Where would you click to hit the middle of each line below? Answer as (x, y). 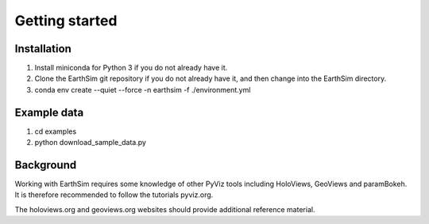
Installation (43, 49)
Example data (49, 112)
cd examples (56, 131)
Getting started (66, 21)
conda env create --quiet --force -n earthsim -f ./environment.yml (143, 89)
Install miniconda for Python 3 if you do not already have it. (131, 68)
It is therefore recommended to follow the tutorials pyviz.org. (114, 195)
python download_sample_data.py (91, 142)
